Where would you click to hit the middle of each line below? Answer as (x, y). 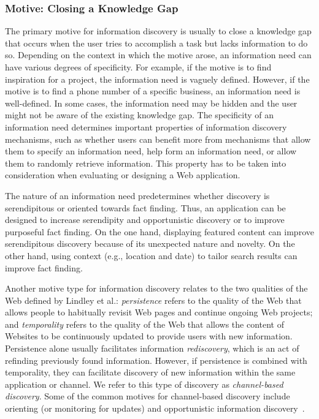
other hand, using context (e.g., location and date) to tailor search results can (151, 255)
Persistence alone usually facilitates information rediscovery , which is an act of (152, 348)
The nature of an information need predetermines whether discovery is (137, 195)
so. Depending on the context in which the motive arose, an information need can (158, 55)
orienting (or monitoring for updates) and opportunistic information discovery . (155, 408)
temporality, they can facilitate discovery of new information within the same (150, 372)
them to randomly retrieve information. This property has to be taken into (146, 163)
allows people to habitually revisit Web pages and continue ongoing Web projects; (159, 312)
